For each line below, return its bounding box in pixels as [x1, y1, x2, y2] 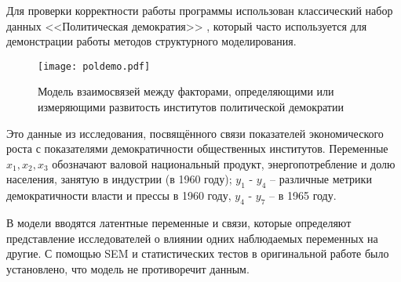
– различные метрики [270, 171, 372, 187]
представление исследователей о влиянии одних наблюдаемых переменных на [6, 230, 378, 246]
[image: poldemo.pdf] [38, 60, 151, 72]
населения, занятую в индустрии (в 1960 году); [6, 171, 232, 187]
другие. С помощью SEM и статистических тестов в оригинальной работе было [6, 245, 389, 262]
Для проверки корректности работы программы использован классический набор [6, 2, 393, 18]
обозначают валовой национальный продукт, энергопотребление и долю [52, 155, 396, 172]
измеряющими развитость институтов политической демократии [38, 99, 344, 115]
